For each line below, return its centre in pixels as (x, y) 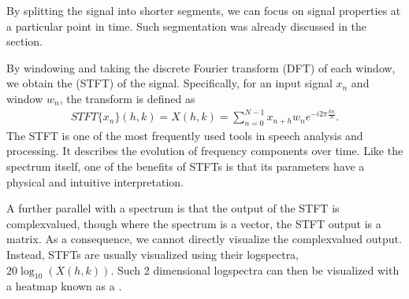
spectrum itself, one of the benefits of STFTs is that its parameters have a (186, 166)
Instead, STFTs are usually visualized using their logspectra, (153, 255)
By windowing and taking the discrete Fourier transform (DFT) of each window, (201, 67)
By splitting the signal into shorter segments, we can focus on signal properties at (204, 10)
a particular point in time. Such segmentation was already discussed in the (187, 26)
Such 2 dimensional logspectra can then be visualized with (258, 269)
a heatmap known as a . (64, 286)
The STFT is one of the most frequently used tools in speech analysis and (185, 135)
